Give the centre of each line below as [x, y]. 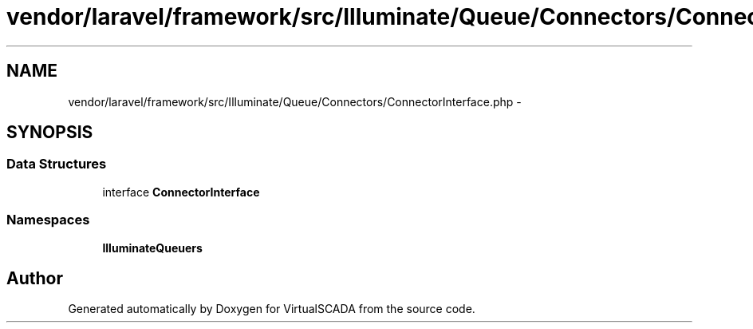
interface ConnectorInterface [181, 192]
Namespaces [48, 220]
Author [35, 278]
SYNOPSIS [50, 133]
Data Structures [57, 164]
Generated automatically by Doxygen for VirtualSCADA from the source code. [272, 309]
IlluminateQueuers [152, 248]
